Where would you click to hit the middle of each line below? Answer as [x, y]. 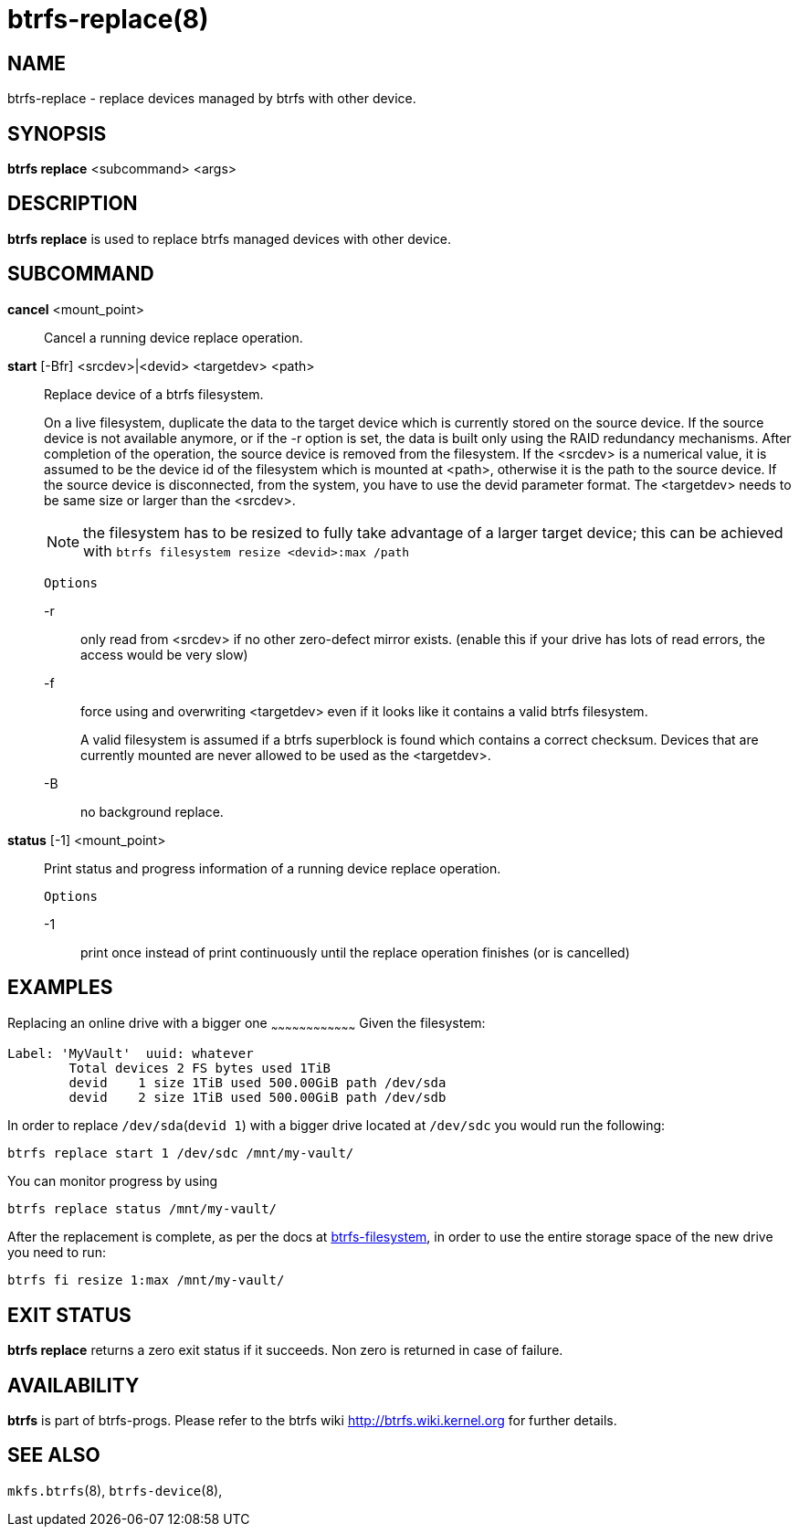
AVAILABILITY [74, 1385]
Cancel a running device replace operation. [173, 337]
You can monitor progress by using [113, 1181]
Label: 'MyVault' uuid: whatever [131, 1054]
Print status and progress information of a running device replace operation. [273, 868]
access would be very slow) [164, 654]
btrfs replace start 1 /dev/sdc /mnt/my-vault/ [181, 1153]
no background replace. [152, 811]
